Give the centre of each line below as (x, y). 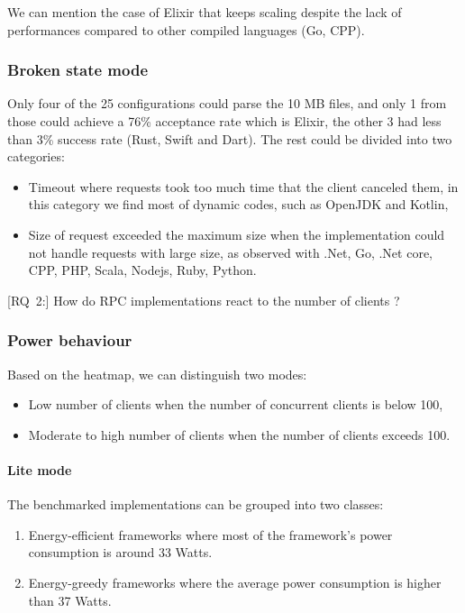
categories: (36, 156)
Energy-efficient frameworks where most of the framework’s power (210, 534)
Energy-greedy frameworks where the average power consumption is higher (235, 582)
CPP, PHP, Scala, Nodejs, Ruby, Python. (142, 270)
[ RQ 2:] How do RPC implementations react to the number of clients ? (204, 300)
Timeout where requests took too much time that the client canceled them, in (243, 186)
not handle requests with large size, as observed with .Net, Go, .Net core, (231, 252)
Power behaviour (70, 340)
